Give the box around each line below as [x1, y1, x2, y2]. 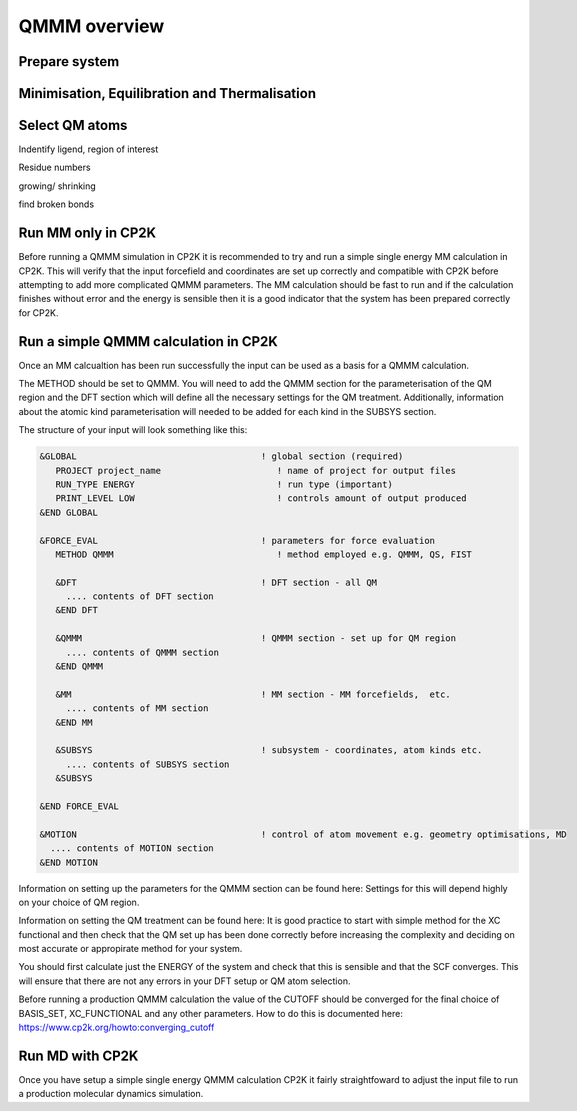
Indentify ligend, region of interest [18, 143, 159, 155]
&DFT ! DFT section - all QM [55, 576, 378, 588]
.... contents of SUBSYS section [65, 758, 230, 770]
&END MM [55, 716, 93, 728]
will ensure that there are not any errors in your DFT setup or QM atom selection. [18, 975, 351, 987]
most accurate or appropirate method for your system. [18, 943, 243, 955]
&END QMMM [55, 661, 104, 672]
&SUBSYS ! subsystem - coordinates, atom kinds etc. [55, 745, 483, 756]
